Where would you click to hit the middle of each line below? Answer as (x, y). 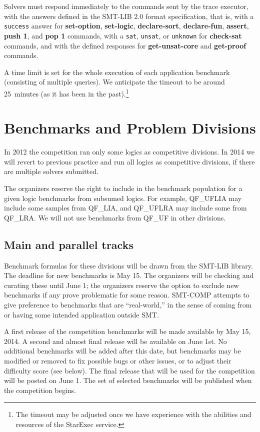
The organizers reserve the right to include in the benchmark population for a (123, 188)
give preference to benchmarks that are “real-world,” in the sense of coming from (128, 304)
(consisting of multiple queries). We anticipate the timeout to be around (114, 82)
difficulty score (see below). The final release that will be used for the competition (129, 370)
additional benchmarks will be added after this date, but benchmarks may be (122, 351)
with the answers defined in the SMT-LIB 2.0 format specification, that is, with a (129, 16)
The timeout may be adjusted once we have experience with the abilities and (133, 414)
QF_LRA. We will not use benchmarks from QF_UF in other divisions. (115, 217)
